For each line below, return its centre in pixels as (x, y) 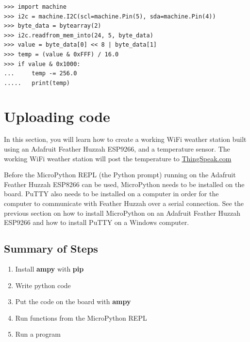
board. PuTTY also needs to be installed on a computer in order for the (111, 194)
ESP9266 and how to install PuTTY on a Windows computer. (97, 222)
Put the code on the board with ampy (73, 301)
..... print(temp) (37, 83)
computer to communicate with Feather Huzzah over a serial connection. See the (124, 203)
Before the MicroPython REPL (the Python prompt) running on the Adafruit (120, 175)
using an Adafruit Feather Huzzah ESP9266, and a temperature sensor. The (117, 149)
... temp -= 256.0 (41, 74)
